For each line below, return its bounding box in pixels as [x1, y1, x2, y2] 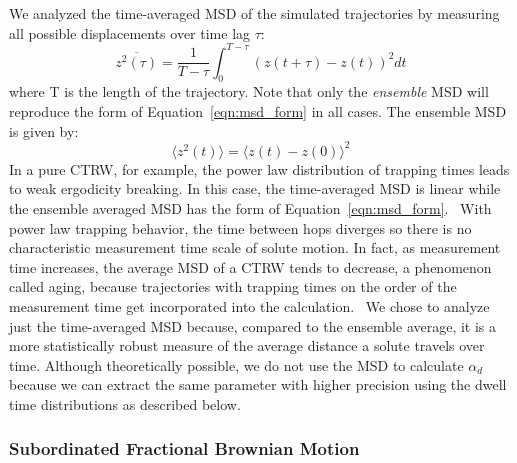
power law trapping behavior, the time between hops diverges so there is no [9, 217, 472, 238]
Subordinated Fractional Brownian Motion [9, 436, 360, 461]
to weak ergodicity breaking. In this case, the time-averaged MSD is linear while [9, 178, 501, 199]
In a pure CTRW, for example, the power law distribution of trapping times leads [9, 158, 510, 179]
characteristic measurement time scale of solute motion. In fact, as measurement [9, 237, 501, 258]
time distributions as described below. [9, 393, 241, 414]
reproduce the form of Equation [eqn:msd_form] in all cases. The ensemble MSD [9, 101, 507, 122]
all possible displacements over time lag [9, 22, 251, 43]
